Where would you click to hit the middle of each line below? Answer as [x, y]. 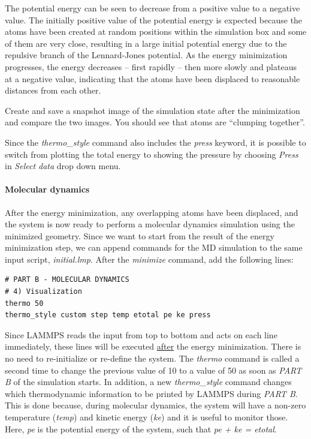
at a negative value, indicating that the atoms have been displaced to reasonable [153, 78]
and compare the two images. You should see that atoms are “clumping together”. [155, 122]
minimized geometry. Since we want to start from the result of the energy [140, 235]
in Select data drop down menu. [63, 166]
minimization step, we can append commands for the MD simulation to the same [154, 247]
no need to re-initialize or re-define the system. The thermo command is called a [152, 358]
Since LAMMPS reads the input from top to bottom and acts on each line [141, 334]
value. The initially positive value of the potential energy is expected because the [154, 19]
